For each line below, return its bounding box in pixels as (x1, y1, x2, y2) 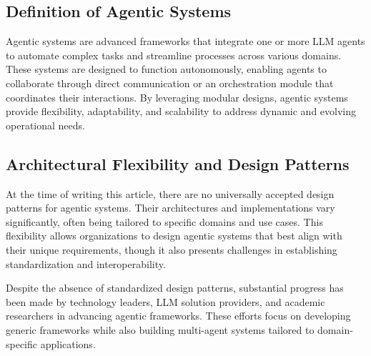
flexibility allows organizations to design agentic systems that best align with (6, 228, 342, 243)
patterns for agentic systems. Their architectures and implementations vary (6, 200, 335, 215)
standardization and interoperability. (6, 256, 166, 271)
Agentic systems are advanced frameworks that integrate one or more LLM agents (6, 34, 365, 49)
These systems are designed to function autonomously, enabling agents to (6, 61, 327, 76)
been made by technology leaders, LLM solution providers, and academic (6, 294, 325, 309)
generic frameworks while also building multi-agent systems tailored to (6, 322, 315, 337)
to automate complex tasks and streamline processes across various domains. (6, 47, 342, 62)
